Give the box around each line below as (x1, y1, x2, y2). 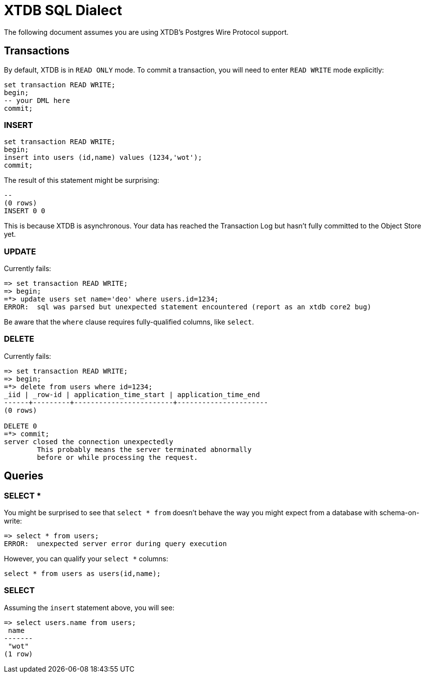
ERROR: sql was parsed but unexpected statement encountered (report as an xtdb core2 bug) (4, 303, 372, 311)
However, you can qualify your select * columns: (4, 554, 168, 563)
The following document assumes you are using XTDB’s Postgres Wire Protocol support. (4, 27, 289, 36)
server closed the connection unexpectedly (4, 437, 173, 446)
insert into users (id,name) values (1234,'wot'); (4, 153, 202, 162)
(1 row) (4, 650, 33, 658)
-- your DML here (4, 96, 70, 104)
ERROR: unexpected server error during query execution (4, 540, 227, 548)
